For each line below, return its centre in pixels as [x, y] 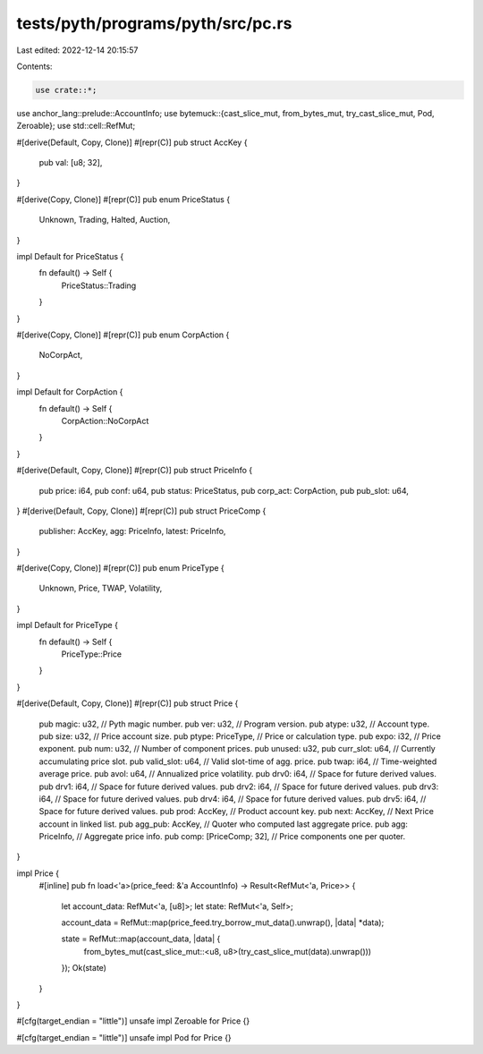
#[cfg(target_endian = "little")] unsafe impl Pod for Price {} [124, 1037]
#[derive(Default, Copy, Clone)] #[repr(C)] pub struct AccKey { [132, 142]
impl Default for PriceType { [67, 625]
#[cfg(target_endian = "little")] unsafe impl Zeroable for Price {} [133, 1021]
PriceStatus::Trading [99, 285]
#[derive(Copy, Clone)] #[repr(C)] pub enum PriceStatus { [123, 199]
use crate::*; [66, 90]
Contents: [34, 66]
